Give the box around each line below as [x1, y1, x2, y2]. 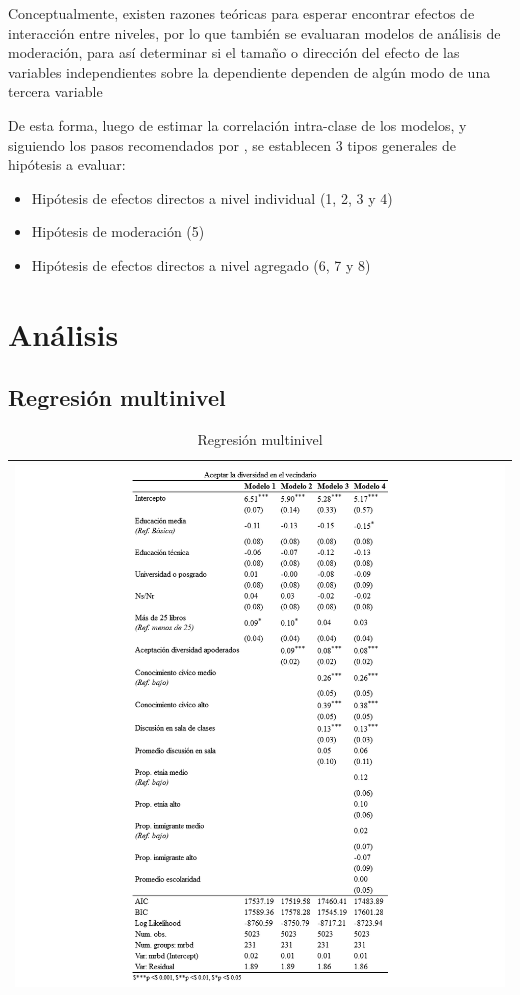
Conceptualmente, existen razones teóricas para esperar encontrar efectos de [8, 3, 475, 23]
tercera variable [8, 81, 103, 102]
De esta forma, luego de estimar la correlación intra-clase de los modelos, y [8, 114, 467, 135]
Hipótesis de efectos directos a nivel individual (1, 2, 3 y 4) [31, 187, 393, 208]
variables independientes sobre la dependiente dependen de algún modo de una [8, 61, 491, 82]
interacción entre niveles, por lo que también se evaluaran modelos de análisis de [8, 22, 501, 43]
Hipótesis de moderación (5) [31, 221, 205, 242]
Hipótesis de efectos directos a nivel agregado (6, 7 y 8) [31, 254, 371, 275]
